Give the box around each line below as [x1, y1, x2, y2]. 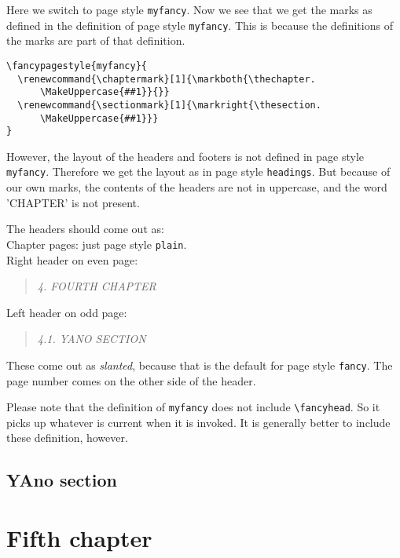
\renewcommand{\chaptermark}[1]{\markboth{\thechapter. [17, 73, 316, 85]
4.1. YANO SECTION [37, 330, 146, 347]
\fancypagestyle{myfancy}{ [6, 60, 147, 71]
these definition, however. [6, 429, 128, 446]
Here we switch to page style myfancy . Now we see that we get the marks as [6, 2, 372, 17]
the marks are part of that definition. [6, 32, 185, 49]
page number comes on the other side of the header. [6, 372, 256, 388]
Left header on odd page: [6, 304, 127, 320]
